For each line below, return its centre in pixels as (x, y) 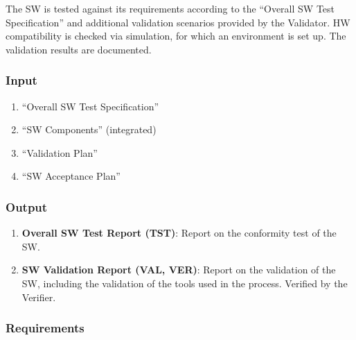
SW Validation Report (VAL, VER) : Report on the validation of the (179, 270)
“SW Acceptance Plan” (71, 176)
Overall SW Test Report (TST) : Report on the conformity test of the (179, 233)
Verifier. (39, 297)
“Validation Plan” (60, 152)
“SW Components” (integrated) (89, 129)
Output (27, 206)
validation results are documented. (79, 49)
